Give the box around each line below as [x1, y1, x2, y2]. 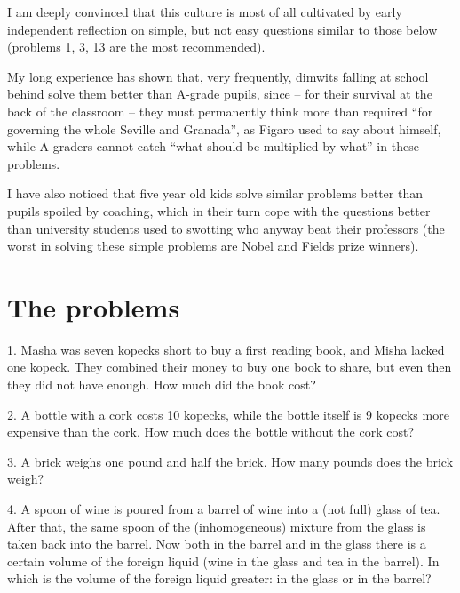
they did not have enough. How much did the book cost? [7, 375, 316, 394]
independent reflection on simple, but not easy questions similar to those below [7, 20, 438, 38]
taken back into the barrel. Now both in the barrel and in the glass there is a [7, 534, 426, 553]
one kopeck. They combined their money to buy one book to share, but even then [7, 357, 452, 376]
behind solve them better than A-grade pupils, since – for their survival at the [7, 84, 432, 103]
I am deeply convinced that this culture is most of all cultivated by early [7, 3, 402, 20]
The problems [7, 288, 180, 325]
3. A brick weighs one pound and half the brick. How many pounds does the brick [7, 452, 454, 470]
